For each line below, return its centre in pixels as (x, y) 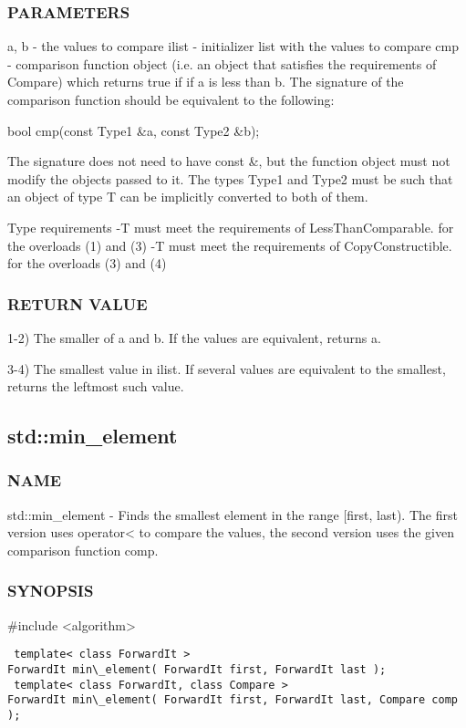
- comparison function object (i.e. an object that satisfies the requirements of (222, 63)
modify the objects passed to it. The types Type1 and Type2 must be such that (230, 178)
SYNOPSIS (51, 591)
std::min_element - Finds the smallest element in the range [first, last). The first (233, 514)
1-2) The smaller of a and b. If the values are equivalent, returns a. (194, 337)
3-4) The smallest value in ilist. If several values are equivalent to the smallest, (227, 368)
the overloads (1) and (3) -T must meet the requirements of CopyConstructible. (230, 245)
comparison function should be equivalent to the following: (171, 99)
